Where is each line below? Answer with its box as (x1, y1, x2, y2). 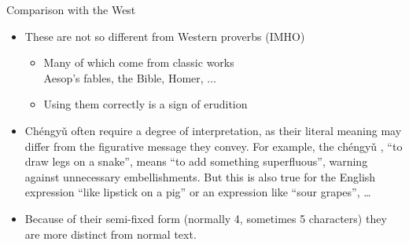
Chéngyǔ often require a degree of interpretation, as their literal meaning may (24, 122, 402, 138)
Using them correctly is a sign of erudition (43, 96, 248, 112)
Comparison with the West (6, 2, 136, 17)
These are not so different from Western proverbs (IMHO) (24, 27, 305, 44)
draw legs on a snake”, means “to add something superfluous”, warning (24, 153, 368, 170)
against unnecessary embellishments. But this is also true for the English (24, 168, 376, 185)
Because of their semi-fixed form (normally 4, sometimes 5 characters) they (24, 210, 387, 226)
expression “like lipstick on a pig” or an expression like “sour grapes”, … (24, 184, 371, 200)
